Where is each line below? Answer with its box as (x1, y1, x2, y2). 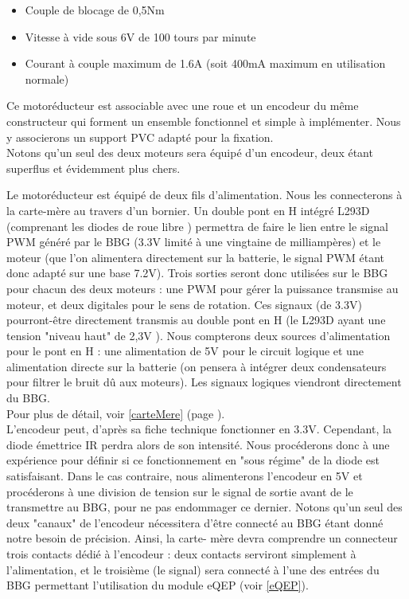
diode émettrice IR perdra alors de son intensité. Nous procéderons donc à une (6, 436, 390, 452)
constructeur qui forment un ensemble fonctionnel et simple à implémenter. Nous (6, 112, 401, 129)
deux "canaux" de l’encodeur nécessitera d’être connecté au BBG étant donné (6, 514, 384, 530)
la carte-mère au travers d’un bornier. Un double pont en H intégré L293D (6, 202, 370, 218)
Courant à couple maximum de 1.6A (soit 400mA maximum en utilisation (25, 55, 386, 72)
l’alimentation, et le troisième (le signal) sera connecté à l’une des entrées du (6, 561, 380, 577)
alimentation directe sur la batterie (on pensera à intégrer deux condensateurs (6, 358, 387, 374)
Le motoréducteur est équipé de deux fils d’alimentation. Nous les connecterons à (6, 186, 403, 203)
